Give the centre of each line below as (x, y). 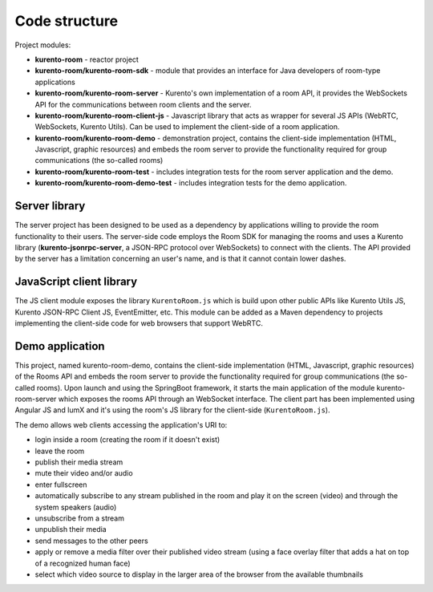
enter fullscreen (61, 485)
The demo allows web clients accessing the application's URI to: (121, 424)
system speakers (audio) (76, 507)
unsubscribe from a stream (79, 518)
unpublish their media (71, 529)
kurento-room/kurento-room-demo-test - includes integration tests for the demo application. (191, 183)
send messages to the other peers (91, 541)
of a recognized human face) (83, 563)
